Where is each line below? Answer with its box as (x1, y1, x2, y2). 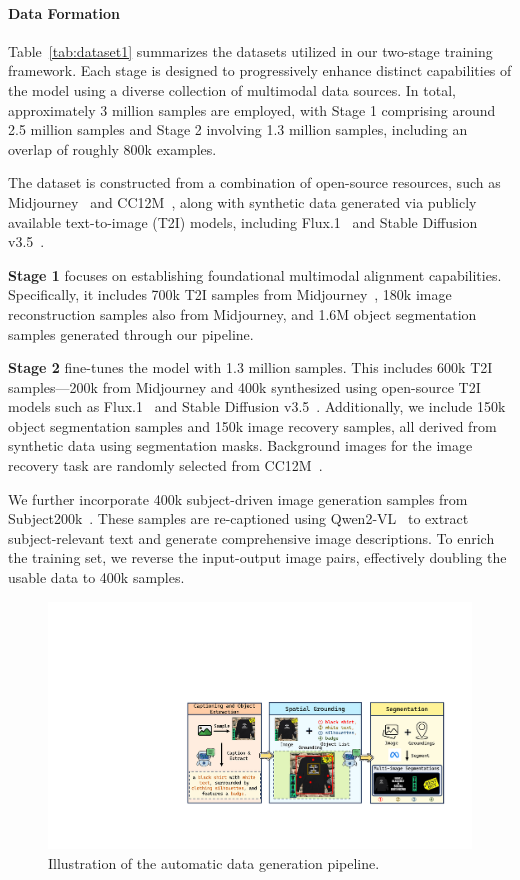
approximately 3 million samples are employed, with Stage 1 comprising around (8, 99, 496, 120)
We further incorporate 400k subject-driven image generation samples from (8, 488, 468, 509)
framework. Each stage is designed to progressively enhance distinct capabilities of (8, 60, 512, 81)
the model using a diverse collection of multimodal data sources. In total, (8, 79, 456, 100)
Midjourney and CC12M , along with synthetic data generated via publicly (8, 191, 477, 212)
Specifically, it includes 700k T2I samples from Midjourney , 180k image (8, 284, 452, 305)
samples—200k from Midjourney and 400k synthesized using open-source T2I (8, 376, 481, 397)
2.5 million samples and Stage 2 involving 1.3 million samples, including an (8, 119, 468, 140)
